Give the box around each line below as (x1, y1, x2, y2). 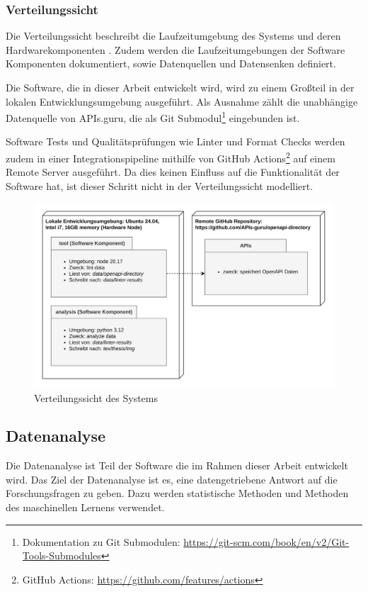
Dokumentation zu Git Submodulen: (22, 534, 180, 549)
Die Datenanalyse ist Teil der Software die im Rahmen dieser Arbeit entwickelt (6, 458, 348, 473)
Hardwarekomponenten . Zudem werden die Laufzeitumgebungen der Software (6, 42, 345, 57)
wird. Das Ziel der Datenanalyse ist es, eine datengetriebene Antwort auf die (6, 471, 338, 486)
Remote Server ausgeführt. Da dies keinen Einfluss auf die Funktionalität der (6, 164, 340, 179)
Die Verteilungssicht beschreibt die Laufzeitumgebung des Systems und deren (6, 28, 341, 43)
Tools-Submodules (22, 548, 101, 563)
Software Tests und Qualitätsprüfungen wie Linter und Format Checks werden (6, 134, 345, 149)
